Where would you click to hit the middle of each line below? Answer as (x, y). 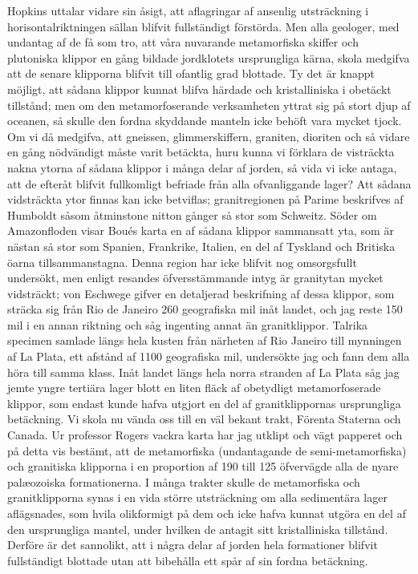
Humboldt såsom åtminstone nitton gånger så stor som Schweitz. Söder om (192, 214)
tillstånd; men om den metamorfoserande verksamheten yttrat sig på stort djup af (209, 105)
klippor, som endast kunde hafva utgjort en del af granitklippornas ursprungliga (204, 403)
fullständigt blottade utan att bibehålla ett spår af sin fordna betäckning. (188, 560)
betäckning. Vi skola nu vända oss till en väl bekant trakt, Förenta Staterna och (204, 419)
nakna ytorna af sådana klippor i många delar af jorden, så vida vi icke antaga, (202, 167)
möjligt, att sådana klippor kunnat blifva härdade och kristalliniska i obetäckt (199, 89)
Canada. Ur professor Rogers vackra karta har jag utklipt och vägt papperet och (205, 435)
